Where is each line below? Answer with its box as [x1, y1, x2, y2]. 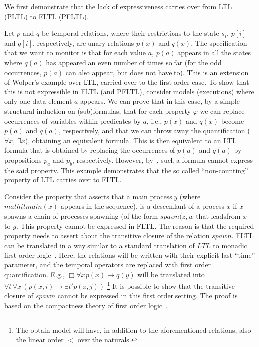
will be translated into [137, 269, 205, 279]
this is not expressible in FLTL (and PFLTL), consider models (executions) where [4, 86, 254, 96]
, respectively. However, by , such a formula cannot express [72, 154, 253, 165]
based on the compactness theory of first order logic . [4, 300, 168, 311]
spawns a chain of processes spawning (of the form [4, 211, 158, 221]
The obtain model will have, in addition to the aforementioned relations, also [16, 324, 251, 335]
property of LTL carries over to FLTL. [4, 174, 122, 185]
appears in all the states [177, 47, 251, 58]
